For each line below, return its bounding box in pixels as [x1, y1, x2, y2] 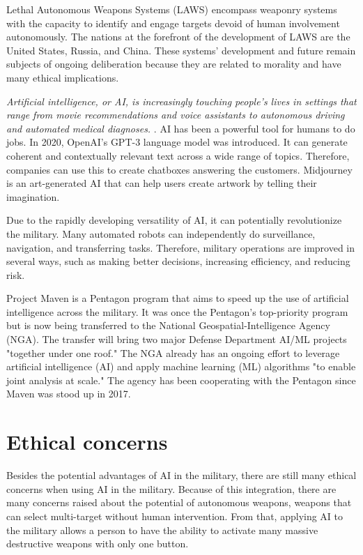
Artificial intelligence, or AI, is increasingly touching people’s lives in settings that [6, 93, 357, 108]
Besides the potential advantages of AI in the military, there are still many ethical [6, 468, 357, 482]
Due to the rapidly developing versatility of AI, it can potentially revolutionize [6, 213, 342, 227]
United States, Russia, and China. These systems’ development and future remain [6, 43, 356, 57]
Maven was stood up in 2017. [6, 386, 131, 401]
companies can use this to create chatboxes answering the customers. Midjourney [6, 162, 353, 176]
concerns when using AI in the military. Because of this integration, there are [6, 481, 337, 496]
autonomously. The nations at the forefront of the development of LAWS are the [6, 29, 350, 44]
